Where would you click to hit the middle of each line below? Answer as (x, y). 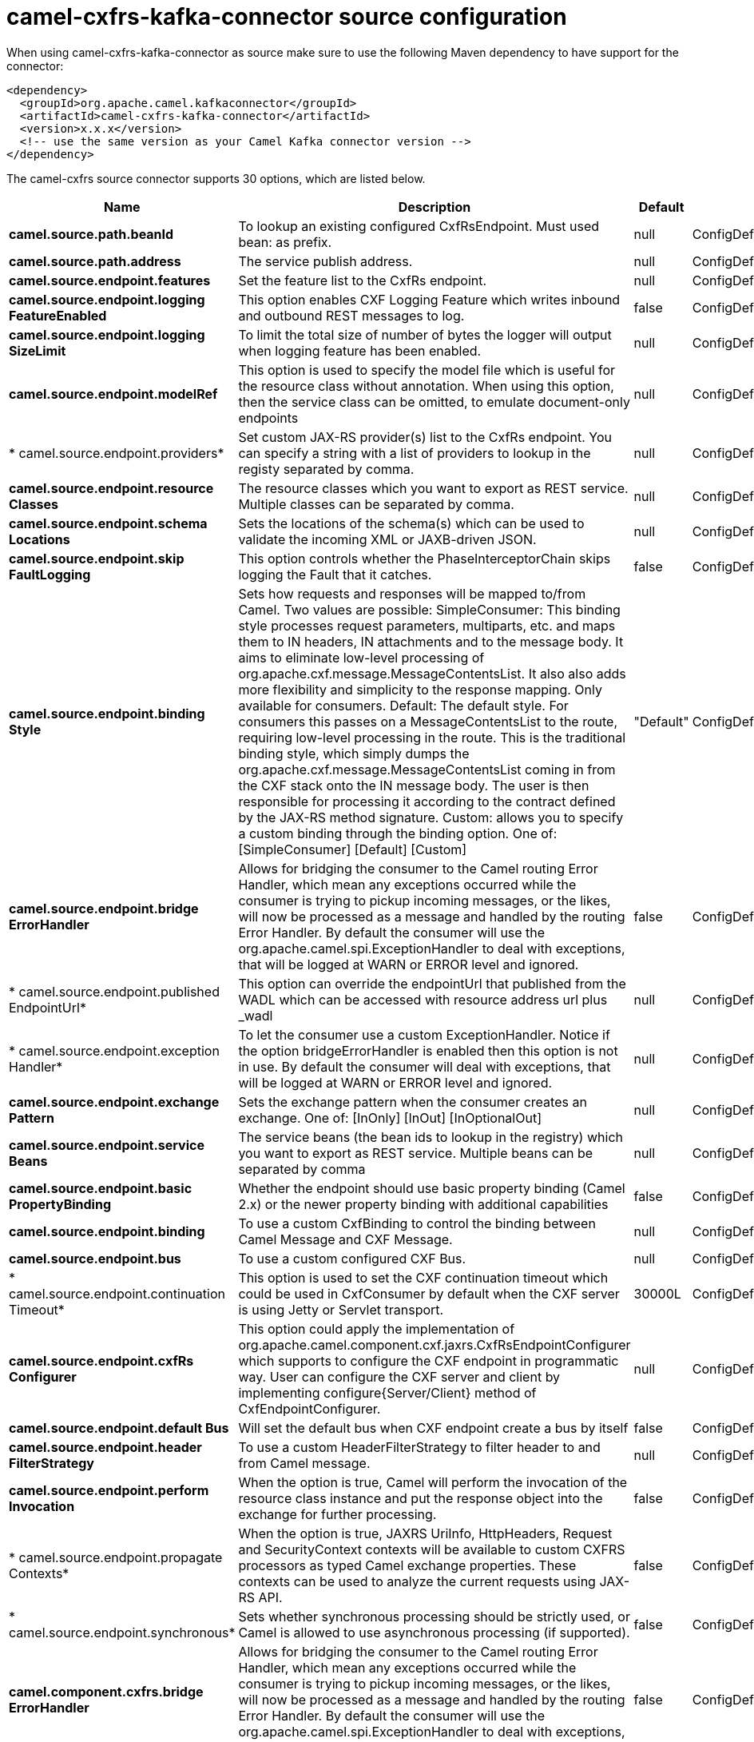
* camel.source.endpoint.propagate (116, 1557)
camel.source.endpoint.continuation (117, 1293)
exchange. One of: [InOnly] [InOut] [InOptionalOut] (390, 1118)
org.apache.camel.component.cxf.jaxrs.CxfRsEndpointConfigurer (435, 1344)
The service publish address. (325, 261)
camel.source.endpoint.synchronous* (122, 1632)
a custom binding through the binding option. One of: (398, 833)
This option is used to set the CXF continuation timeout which (423, 1277)
